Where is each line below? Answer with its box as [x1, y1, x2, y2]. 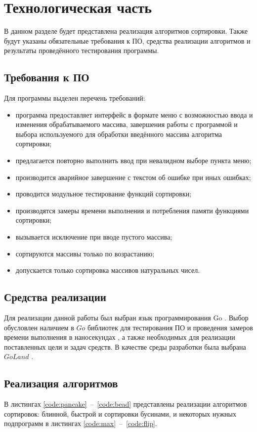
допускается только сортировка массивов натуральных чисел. [15, 265, 200, 275]
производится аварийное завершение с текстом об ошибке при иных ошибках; [15, 172, 251, 182]
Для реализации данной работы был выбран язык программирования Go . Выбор [4, 312, 249, 323]
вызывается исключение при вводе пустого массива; [15, 232, 172, 242]
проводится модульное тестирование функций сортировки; [15, 188, 192, 199]
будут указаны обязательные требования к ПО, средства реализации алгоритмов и [4, 35, 251, 46]
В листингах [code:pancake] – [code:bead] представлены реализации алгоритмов [4, 399, 247, 409]
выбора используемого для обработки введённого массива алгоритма [15, 128, 222, 139]
